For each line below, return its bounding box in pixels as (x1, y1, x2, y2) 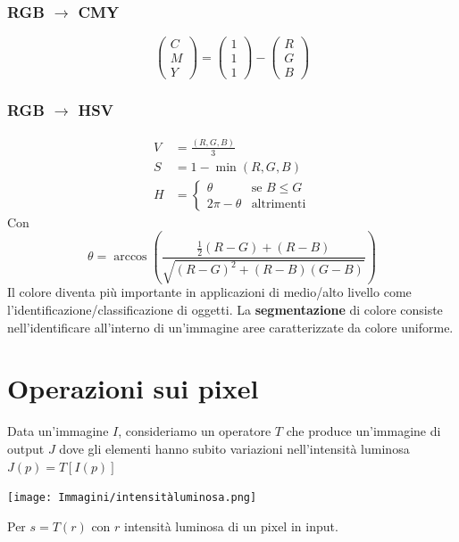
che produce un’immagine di (286, 422, 441, 440)
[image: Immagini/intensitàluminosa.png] (7, 491, 257, 505)
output (7, 439, 45, 457)
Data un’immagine (7, 422, 109, 440)
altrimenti (251, 198, 306, 211)
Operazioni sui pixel (7, 370, 259, 406)
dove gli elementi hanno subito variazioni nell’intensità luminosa (59, 439, 410, 457)
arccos (113, 250, 147, 264)
